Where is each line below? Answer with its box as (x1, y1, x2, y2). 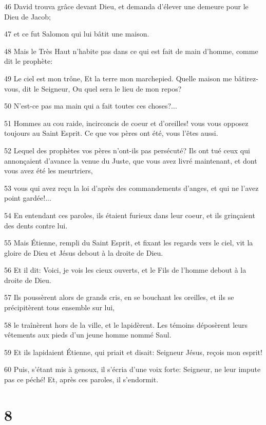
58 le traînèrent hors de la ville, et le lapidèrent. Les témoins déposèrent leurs (4, 319, 248, 330)
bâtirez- (234, 73, 258, 83)
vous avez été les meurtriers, (4, 165, 93, 176)
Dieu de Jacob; (4, 11, 51, 22)
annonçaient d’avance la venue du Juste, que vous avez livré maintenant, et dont (4, 155, 257, 166)
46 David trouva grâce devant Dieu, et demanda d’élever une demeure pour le (4, 1, 249, 11)
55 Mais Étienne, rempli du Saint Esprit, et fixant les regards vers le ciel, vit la (4, 237, 253, 248)
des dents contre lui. (4, 220, 68, 231)
